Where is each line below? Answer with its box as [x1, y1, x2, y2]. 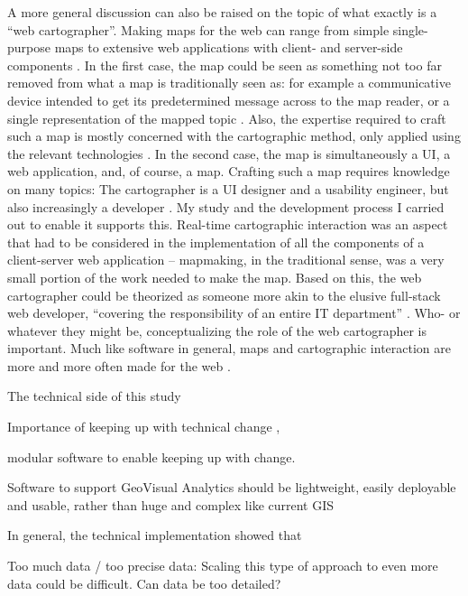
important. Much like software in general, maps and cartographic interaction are [7, 339, 451, 358]
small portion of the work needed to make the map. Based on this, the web [7, 267, 422, 286]
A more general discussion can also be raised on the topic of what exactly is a [7, 3, 437, 21]
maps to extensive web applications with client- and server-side [54, 38, 403, 57]
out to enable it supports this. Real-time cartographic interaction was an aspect [7, 215, 448, 234]
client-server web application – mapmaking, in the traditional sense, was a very [7, 250, 445, 269]
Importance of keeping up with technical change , [7, 417, 280, 436]
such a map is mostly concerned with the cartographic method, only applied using [7, 126, 461, 145]
